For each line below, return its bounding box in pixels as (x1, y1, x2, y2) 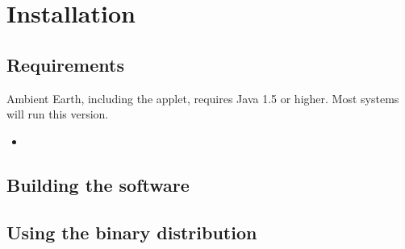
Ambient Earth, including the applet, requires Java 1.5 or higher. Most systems (6, 89, 399, 106)
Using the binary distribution (6, 219, 257, 244)
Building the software (6, 172, 190, 197)
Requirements (6, 52, 124, 77)
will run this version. (6, 106, 109, 122)
